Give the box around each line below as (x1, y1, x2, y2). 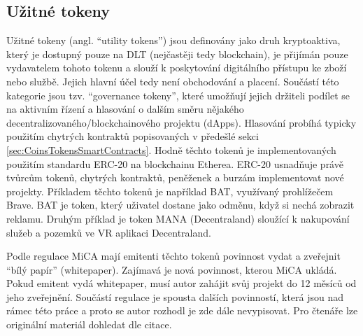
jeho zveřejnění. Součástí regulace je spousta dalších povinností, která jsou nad (6, 289, 344, 304)
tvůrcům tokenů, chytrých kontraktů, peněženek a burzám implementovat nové (6, 170, 344, 185)
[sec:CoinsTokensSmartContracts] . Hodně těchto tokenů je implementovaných (6, 142, 336, 157)
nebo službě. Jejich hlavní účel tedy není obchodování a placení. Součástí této (6, 73, 339, 88)
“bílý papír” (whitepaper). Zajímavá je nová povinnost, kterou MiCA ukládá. (6, 262, 337, 276)
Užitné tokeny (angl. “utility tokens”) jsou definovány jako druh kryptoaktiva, (6, 33, 341, 48)
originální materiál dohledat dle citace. (6, 317, 172, 332)
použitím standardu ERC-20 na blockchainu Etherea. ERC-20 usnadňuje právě (6, 156, 343, 171)
